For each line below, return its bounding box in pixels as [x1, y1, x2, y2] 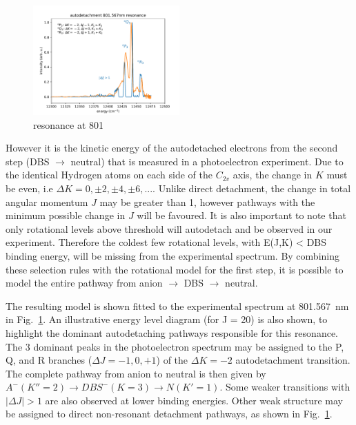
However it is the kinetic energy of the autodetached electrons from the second [6, 141, 338, 155]
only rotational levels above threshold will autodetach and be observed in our [6, 221, 333, 236]
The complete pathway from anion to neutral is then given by [6, 366, 266, 380]
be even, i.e [6, 180, 53, 195]
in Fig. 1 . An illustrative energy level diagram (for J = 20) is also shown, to [6, 312, 328, 326]
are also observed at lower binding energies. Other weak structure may [45, 393, 343, 407]
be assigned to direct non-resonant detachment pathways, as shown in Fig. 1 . [6, 406, 333, 421]
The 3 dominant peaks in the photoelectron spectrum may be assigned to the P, [6, 339, 344, 353]
